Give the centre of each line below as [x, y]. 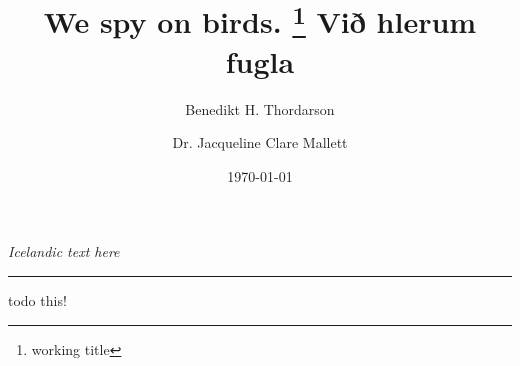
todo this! [37, 300]
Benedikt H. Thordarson [260, 108]
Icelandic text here [64, 251]
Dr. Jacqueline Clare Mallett [260, 142]
